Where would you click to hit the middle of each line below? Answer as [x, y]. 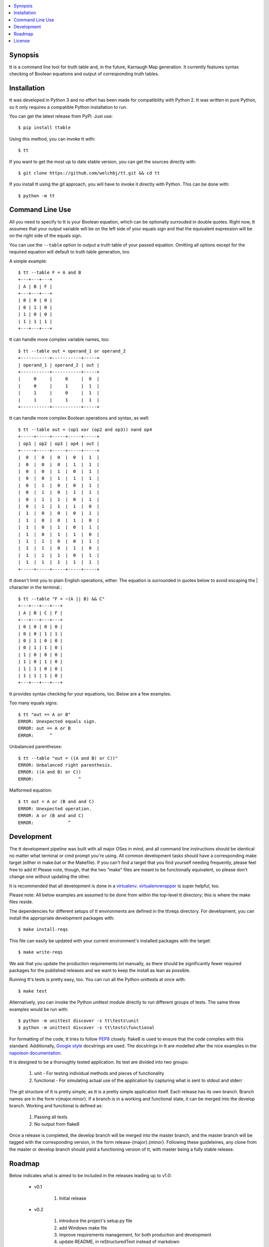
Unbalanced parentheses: [36, 747]
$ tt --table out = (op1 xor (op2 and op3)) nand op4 [85, 429]
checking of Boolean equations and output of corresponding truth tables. [84, 74]
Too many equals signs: [34, 703]
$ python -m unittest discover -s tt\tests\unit [78, 1021]
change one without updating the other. [50, 877]
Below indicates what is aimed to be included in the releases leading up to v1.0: [90, 1175]
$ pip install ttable [44, 128]
